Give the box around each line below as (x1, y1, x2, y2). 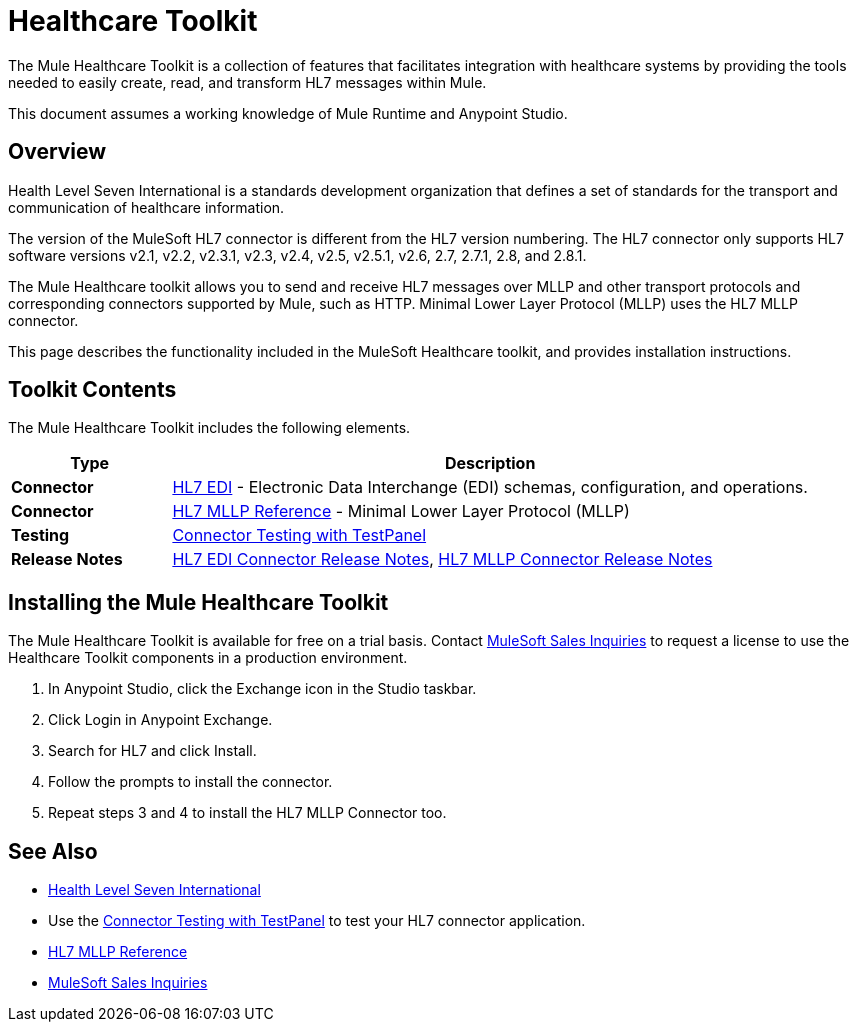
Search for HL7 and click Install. (48, 742, 257, 760)
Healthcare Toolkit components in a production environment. (8, 649, 408, 667)
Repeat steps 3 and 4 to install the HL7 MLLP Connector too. (48, 804, 447, 822)
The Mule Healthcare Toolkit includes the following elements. (8, 419, 411, 437)
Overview (8, 139, 107, 165)
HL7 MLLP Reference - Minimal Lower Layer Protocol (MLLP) (172, 501, 630, 522)
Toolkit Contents (8, 377, 177, 403)
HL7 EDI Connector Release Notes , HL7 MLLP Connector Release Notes (172, 549, 713, 570)
